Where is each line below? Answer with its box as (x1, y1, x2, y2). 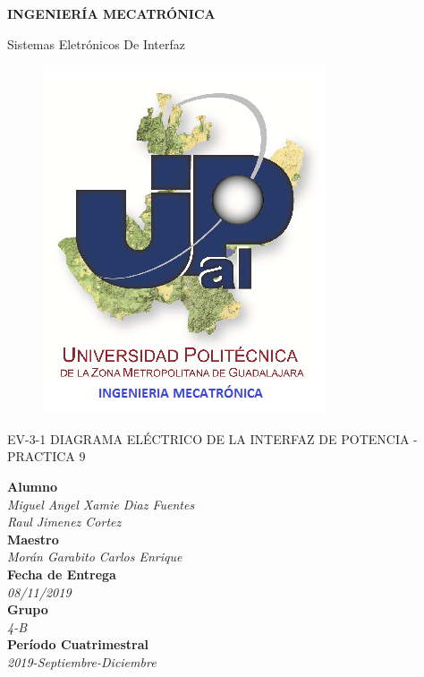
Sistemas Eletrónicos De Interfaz (7, 34, 186, 53)
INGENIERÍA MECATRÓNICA (7, 4, 216, 22)
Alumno (7, 476, 57, 495)
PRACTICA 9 (7, 447, 86, 466)
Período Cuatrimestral (7, 635, 148, 654)
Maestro (7, 529, 59, 548)
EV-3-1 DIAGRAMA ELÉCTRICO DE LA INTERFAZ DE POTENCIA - (7, 429, 418, 448)
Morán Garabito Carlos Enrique (7, 547, 182, 566)
